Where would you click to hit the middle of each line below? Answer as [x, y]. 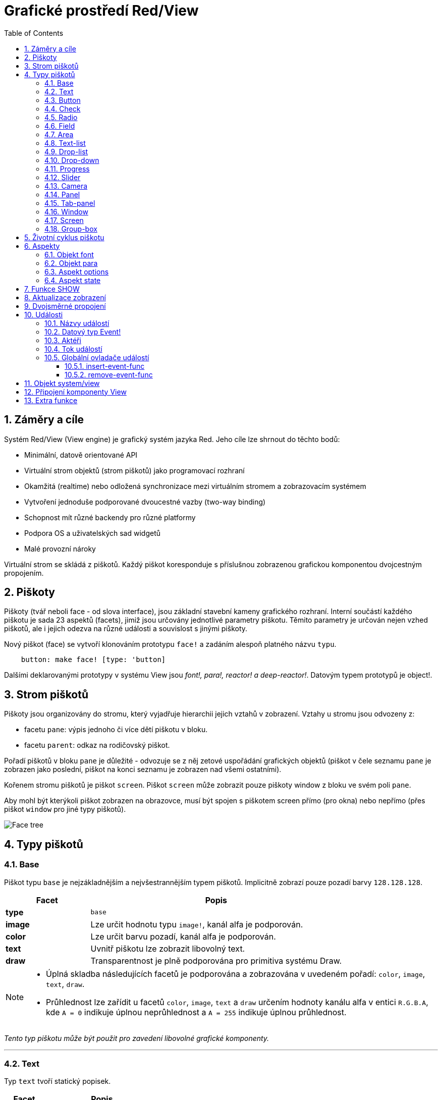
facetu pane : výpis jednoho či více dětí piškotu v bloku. [116, 730]
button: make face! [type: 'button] [93, 660]
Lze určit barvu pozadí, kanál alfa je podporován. [183, 936]
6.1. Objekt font [69, 254]
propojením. [24, 573]
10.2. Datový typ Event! [83, 332]
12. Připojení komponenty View [75, 392]
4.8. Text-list [65, 143]
